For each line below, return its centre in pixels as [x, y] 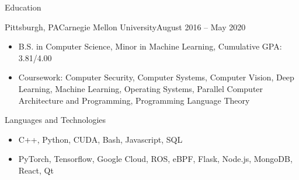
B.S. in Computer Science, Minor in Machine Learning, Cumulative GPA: [150, 46]
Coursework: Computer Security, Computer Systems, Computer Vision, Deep [156, 77]
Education [23, 7]
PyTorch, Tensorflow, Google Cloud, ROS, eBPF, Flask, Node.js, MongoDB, [155, 159]
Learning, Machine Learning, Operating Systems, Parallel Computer [141, 88]
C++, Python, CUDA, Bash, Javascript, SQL [100, 139]
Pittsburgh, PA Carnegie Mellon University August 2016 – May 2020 [125, 27]
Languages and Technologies [55, 120]
